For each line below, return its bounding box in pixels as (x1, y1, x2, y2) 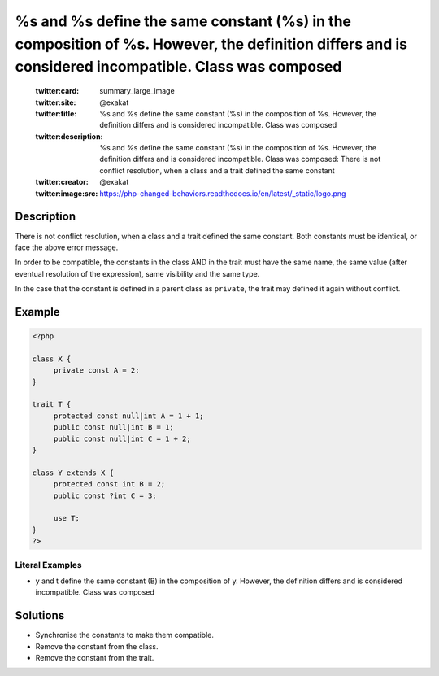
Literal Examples (15, 559, 82, 570)
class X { (32, 354, 72, 364)
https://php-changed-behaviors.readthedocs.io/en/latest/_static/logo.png (99, 188, 346, 198)
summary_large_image (99, 86, 175, 96)
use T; (53, 513, 80, 523)
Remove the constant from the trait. (35, 652, 154, 662)
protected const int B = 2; (53, 480, 166, 489)
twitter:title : (35, 108, 77, 118)
